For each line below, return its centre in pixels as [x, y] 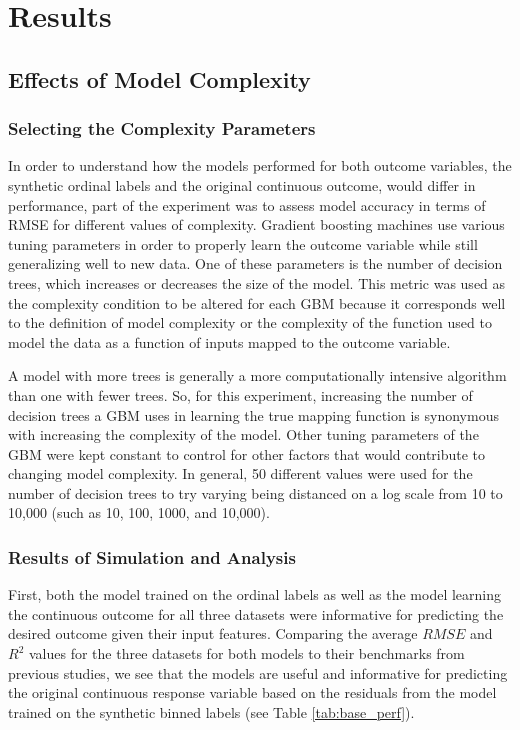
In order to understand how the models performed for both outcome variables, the [260, 165]
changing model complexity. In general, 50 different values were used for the [240, 473]
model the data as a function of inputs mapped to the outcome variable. [229, 341]
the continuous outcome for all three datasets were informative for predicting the [256, 613]
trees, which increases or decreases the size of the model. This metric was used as [257, 282]
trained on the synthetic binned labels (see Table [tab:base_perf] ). [211, 711]
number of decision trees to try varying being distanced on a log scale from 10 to [255, 492]
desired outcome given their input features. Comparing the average [213, 633]
